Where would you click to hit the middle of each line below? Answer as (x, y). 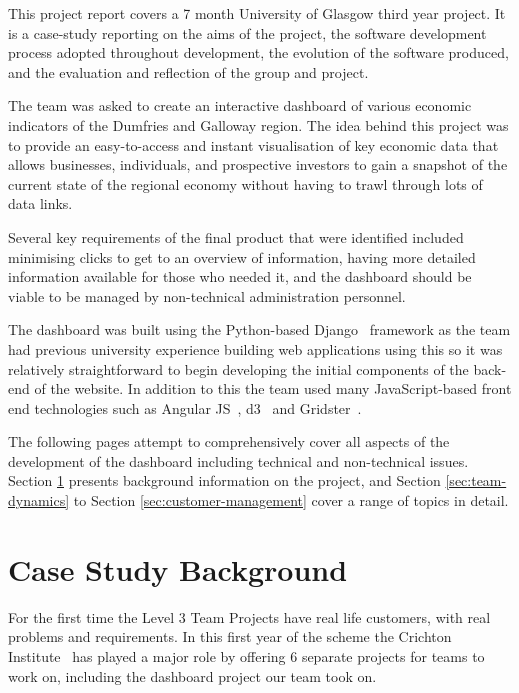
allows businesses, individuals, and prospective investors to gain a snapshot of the (258, 164)
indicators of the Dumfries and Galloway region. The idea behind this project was (258, 124)
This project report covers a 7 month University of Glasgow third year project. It (257, 13)
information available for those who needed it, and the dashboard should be (240, 276)
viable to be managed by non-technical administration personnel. (207, 295)
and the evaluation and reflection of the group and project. (188, 71)
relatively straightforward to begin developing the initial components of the (238, 368)
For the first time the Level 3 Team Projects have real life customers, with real (249, 616)
